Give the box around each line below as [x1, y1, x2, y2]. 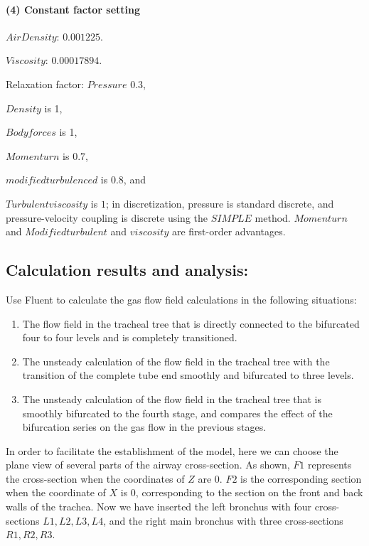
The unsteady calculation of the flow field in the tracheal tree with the [22, 353, 330, 368]
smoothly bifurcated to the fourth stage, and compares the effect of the [22, 405, 333, 420]
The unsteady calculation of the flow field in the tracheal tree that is [22, 391, 322, 406]
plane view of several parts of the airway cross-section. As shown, [6, 457, 290, 472]
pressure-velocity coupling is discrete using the [6, 210, 208, 225]
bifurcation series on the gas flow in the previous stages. [22, 419, 267, 434]
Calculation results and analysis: [6, 259, 249, 281]
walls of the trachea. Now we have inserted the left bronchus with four [6, 499, 312, 514]
